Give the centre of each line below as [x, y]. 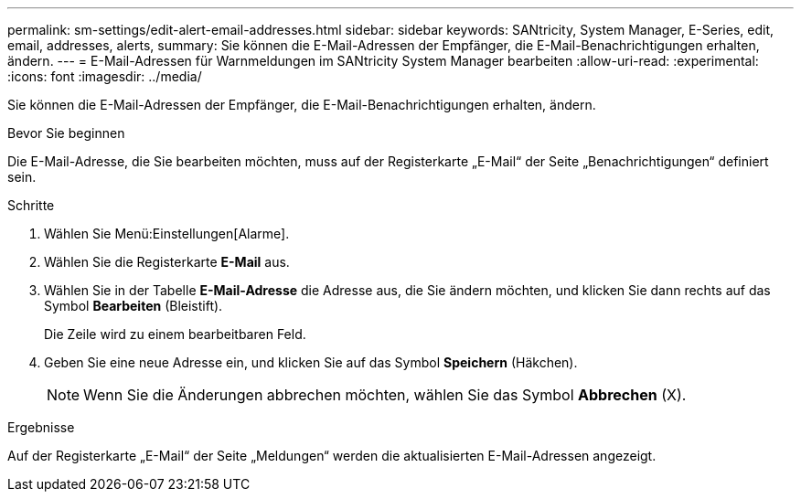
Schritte [31, 205]
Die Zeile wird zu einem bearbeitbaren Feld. [175, 334]
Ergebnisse [41, 427]
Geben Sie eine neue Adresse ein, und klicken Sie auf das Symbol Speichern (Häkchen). [311, 362]
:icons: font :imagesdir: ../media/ [105, 76]
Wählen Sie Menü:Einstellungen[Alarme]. [167, 234]
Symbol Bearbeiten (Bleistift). [133, 306]
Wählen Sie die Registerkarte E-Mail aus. [167, 262]
